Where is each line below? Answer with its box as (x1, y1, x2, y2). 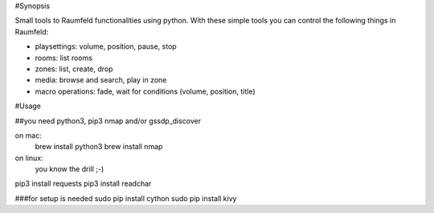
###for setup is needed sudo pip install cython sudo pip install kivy (14, 193, 237, 203)
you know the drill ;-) (35, 164, 104, 174)
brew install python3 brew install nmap (35, 142, 163, 151)
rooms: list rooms (35, 53, 92, 62)
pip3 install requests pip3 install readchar (14, 179, 152, 188)
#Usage (14, 101, 42, 111)
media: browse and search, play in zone (35, 75, 167, 85)
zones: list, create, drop (35, 64, 113, 74)
